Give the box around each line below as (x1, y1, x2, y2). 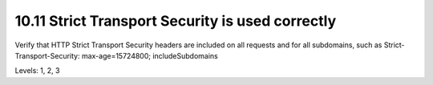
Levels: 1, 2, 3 (14, 66, 60, 75)
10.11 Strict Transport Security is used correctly (14, 12, 337, 30)
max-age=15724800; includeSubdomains (81, 51, 218, 60)
